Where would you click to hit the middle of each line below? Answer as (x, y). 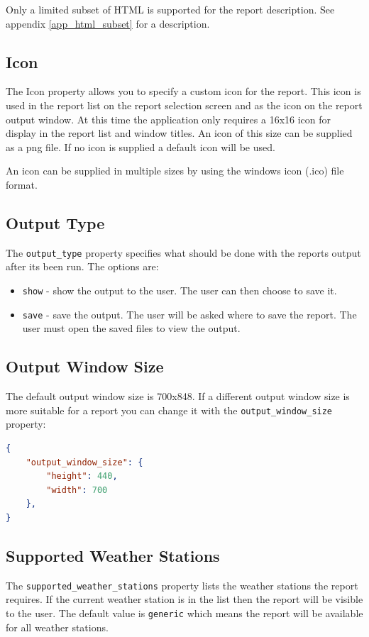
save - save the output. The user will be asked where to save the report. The (189, 314)
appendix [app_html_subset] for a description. (108, 23)
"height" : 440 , (82, 476)
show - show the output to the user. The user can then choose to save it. (180, 290)
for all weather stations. (57, 627)
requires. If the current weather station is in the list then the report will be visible (184, 599)
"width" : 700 (77, 490)
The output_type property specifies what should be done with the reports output (183, 252)
